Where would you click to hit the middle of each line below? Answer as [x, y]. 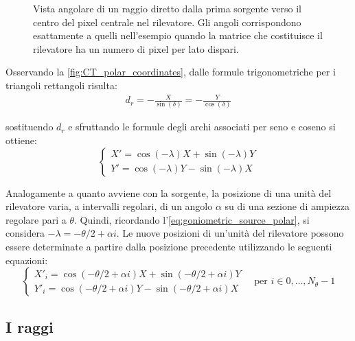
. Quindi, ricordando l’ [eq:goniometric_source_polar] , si [192, 219]
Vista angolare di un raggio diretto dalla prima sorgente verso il [167, 8]
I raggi [30, 326]
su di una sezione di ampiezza [287, 206]
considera [25, 233]
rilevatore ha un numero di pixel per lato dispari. [136, 48]
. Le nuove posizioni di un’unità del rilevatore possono [230, 233]
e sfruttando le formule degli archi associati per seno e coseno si [202, 127]
